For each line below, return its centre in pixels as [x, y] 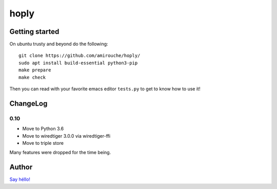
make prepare [35, 70]
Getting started [34, 32]
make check [32, 77]
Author [21, 167]
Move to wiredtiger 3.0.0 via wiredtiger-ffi [66, 136]
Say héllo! [20, 179]
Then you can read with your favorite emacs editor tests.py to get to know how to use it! [105, 89]
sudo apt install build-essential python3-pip [78, 63]
